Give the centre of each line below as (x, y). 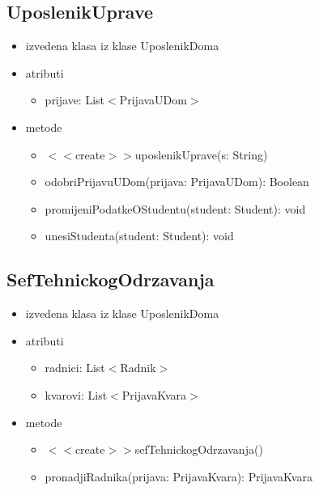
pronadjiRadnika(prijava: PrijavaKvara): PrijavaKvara (179, 476)
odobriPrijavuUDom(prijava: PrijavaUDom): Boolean (177, 182)
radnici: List (75, 368)
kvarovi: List (76, 394)
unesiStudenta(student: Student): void (139, 236)
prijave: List (75, 100)
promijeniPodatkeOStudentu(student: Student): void (175, 208)
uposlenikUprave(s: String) (201, 154)
